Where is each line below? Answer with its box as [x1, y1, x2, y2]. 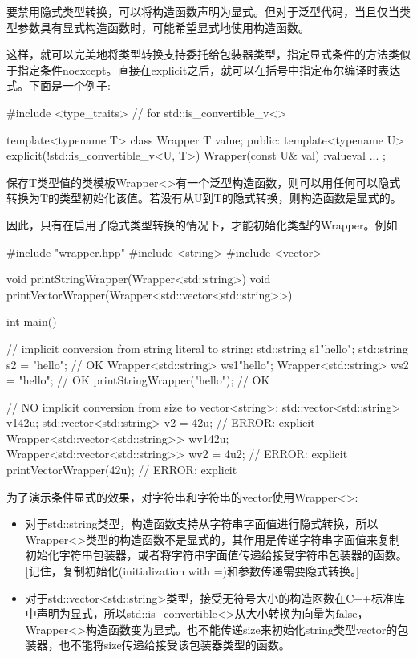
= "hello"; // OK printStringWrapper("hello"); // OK [6, 372, 270, 388]
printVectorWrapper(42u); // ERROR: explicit [6, 461, 237, 478]
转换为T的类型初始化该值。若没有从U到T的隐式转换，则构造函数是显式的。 [6, 189, 402, 206]
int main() [6, 313, 57, 330]
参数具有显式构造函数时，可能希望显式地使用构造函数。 [17, 18, 310, 35]
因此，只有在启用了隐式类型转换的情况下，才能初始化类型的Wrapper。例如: [6, 216, 401, 233]
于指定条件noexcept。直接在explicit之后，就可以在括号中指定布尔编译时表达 [6, 61, 401, 78]
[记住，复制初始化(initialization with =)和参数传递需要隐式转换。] [25, 563, 359, 579]
